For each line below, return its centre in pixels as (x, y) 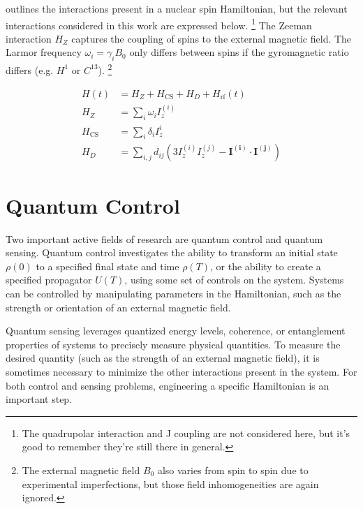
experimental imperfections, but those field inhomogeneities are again (170, 484)
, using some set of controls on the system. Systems (234, 280)
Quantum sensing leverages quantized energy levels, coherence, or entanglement (176, 331)
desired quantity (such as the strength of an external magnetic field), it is (163, 358)
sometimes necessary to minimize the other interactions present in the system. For (181, 371)
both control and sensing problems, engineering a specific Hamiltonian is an (168, 385)
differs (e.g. (30, 69)
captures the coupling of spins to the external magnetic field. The (212, 38)
